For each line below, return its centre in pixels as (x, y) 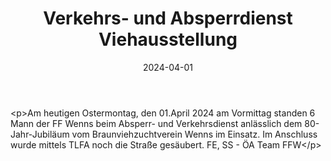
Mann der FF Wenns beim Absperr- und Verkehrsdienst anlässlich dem (156, 123)
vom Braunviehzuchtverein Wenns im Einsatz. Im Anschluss (194, 134)
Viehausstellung (168, 39)
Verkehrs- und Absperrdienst (168, 18)
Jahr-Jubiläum (40, 134)
